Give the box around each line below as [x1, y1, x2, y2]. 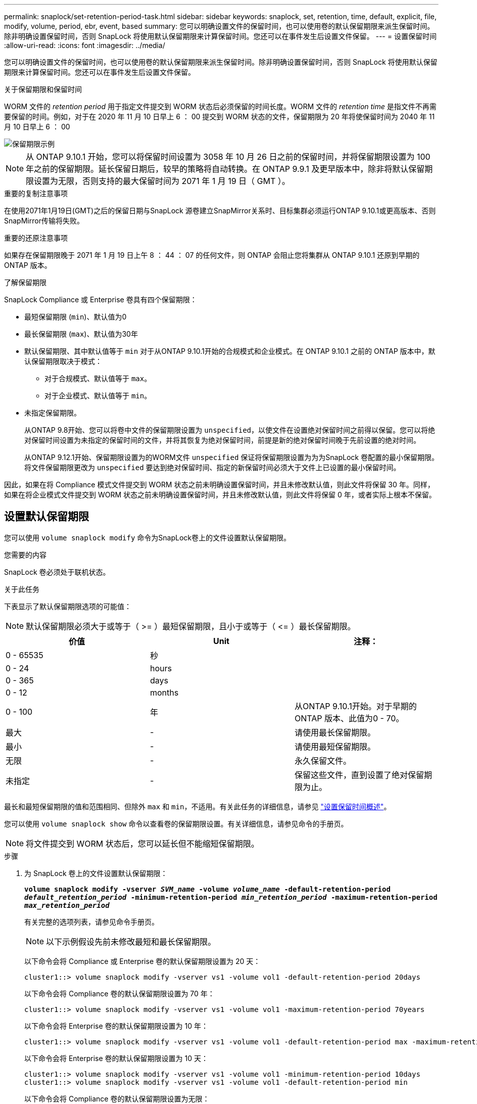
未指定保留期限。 [24, 408, 81, 417]
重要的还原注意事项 [4, 234, 68, 242]
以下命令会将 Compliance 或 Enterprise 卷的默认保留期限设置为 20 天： [24, 956, 261, 965]
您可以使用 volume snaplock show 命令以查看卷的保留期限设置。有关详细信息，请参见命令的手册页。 [4, 819, 348, 828]
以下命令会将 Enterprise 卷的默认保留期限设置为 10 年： [24, 1021, 208, 1030]
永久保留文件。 [294, 755, 351, 766]
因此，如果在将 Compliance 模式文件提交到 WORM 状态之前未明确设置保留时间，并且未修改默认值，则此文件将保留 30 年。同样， [4, 480, 435, 489]
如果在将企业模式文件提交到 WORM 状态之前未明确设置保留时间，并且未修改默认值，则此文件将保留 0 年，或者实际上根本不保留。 [4, 490, 436, 499]
